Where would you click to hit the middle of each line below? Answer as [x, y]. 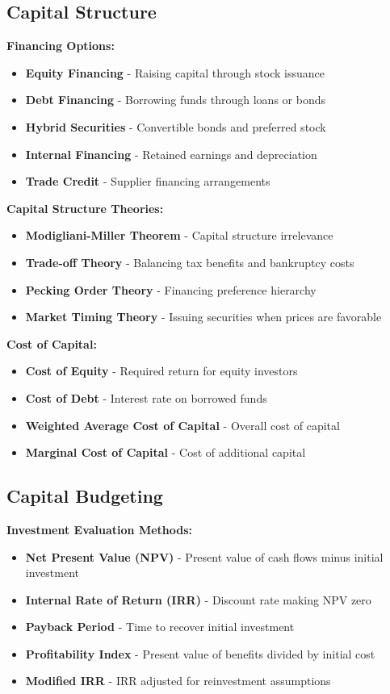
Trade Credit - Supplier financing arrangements [148, 181]
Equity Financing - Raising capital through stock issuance [175, 72]
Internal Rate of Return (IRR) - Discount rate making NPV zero [198, 599]
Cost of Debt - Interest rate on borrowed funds [146, 397]
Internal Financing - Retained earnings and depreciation [171, 154]
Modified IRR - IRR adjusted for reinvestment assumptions [178, 681]
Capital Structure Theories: [85, 208]
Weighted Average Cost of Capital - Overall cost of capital [182, 425]
